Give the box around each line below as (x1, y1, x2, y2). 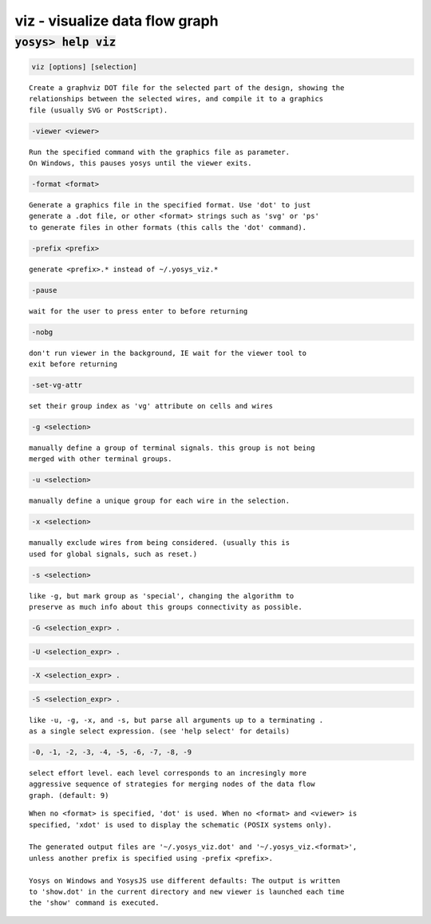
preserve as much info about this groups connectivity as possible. (29, 602, 302, 611)
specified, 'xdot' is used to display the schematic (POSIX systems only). (29, 820, 332, 829)
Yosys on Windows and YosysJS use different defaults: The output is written (29, 876, 341, 885)
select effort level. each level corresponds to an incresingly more (29, 768, 307, 778)
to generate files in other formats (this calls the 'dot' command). (29, 223, 307, 231)
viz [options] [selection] (31, 62, 137, 71)
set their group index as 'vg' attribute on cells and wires (29, 401, 273, 410)
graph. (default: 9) (29, 791, 109, 800)
